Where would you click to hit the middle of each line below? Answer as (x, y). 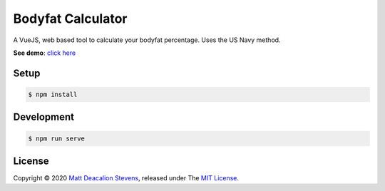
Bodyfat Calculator (70, 19)
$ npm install (53, 94)
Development (44, 117)
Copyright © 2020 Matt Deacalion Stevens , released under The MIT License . (126, 178)
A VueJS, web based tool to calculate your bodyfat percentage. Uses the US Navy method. (147, 40)
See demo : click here (45, 53)
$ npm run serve (57, 138)
